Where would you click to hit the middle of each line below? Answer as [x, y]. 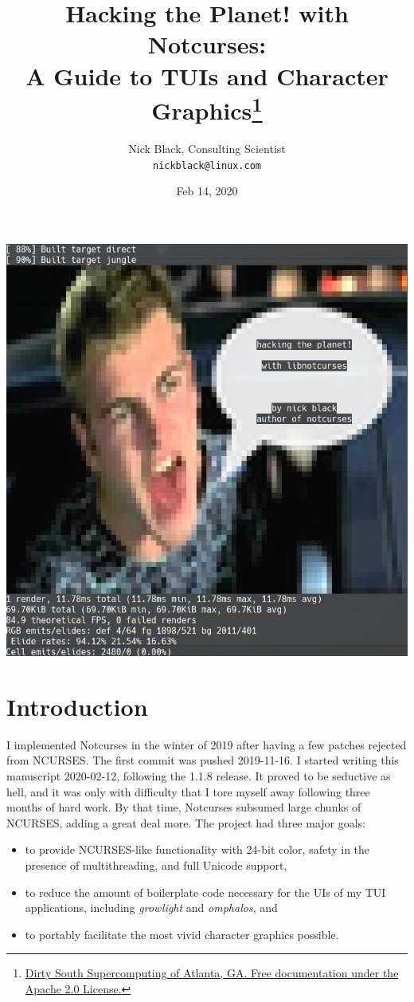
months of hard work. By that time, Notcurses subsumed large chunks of [184, 807]
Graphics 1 [207, 108]
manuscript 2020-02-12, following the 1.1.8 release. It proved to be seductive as [199, 776]
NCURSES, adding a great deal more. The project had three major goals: [186, 822]
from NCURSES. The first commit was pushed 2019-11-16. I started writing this [203, 760]
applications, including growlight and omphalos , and [151, 908]
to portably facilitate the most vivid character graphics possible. [182, 934]
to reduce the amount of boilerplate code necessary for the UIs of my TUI [205, 892]
